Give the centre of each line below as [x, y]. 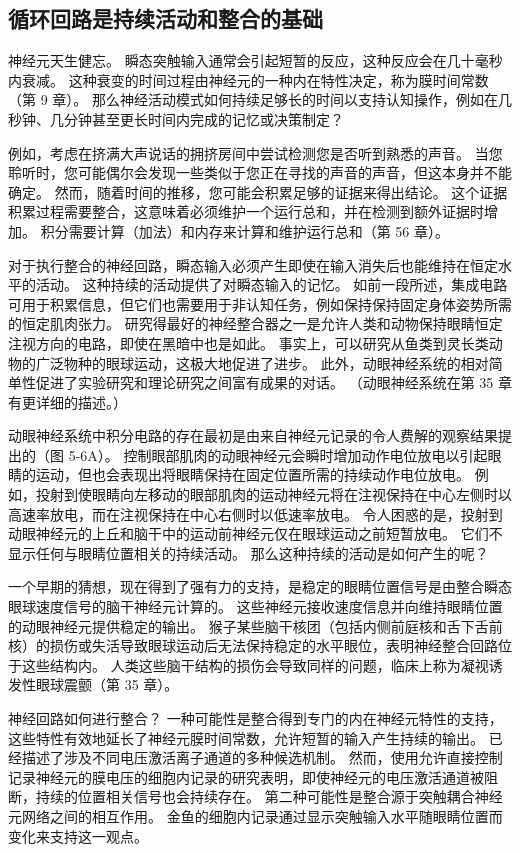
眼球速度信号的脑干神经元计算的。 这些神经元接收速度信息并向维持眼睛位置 [255, 606]
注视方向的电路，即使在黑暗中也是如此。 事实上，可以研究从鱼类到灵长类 [248, 342]
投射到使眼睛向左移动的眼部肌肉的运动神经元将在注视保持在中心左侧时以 [273, 494]
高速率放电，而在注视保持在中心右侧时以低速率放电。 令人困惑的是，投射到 [255, 513]
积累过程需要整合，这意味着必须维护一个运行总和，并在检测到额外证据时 [246, 211]
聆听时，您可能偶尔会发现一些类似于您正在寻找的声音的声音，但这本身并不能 [260, 172]
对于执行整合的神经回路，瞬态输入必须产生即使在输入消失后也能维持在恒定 [253, 264]
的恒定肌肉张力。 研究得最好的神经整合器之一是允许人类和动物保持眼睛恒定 [255, 323]
